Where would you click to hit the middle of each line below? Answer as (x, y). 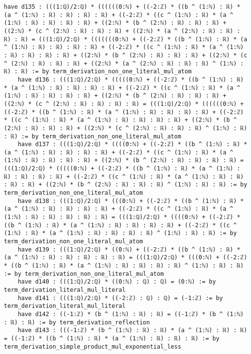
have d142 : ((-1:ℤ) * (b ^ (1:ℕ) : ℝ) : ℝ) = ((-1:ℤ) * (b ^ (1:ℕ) (131, 314)
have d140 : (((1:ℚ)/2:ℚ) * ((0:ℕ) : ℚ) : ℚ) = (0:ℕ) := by (117, 282)
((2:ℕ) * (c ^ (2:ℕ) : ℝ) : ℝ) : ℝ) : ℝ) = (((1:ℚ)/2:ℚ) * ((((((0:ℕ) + (124, 104)
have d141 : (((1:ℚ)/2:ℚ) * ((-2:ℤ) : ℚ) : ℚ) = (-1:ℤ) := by (120, 298)
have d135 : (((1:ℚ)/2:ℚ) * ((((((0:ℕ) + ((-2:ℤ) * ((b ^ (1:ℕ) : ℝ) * (122, 7)
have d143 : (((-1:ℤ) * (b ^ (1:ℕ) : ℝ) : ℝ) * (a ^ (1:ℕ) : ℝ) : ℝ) (133, 330)
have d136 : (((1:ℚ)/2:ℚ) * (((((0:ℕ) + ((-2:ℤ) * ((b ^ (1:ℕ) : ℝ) (131, 79)
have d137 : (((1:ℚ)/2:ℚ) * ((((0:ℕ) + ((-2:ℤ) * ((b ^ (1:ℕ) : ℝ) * (133, 144)
